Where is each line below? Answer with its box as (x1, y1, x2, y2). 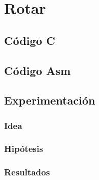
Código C (4, 32, 55, 48)
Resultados (4, 166, 50, 178)
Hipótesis (4, 142, 43, 155)
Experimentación (4, 92, 95, 108)
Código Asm (4, 62, 71, 78)
